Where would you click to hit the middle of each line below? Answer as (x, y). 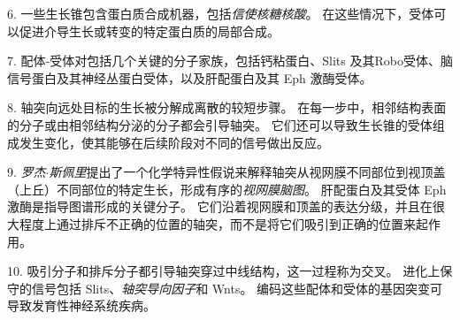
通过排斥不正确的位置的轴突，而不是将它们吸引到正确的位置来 (236, 223)
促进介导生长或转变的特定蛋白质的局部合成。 (149, 30)
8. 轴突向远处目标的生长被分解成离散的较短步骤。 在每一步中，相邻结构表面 (227, 107)
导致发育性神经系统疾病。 (81, 305)
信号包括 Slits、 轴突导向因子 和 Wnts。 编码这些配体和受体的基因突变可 (237, 288)
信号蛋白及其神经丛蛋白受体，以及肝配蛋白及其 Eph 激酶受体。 (190, 77)
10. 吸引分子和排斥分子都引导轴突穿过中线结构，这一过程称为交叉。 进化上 (224, 271)
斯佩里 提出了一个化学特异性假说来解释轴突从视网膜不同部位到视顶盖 (247, 172)
